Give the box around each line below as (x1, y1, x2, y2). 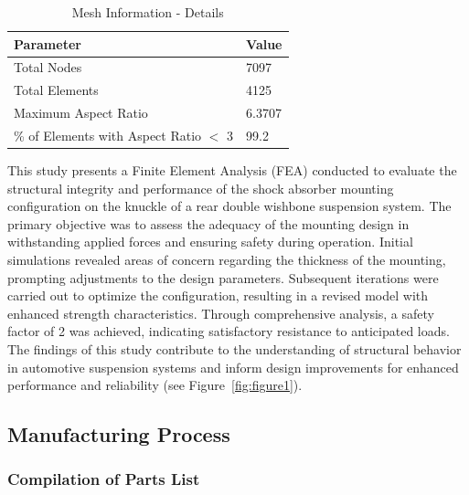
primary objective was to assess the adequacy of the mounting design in (7, 214, 410, 233)
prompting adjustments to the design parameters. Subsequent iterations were (7, 268, 439, 287)
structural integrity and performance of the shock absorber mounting (7, 178, 394, 197)
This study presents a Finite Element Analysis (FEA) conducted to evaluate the (7, 161, 457, 180)
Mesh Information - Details (71, 3, 224, 21)
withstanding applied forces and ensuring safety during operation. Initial (7, 232, 413, 251)
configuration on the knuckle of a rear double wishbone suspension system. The (7, 196, 452, 216)
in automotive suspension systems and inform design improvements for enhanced (7, 357, 459, 376)
